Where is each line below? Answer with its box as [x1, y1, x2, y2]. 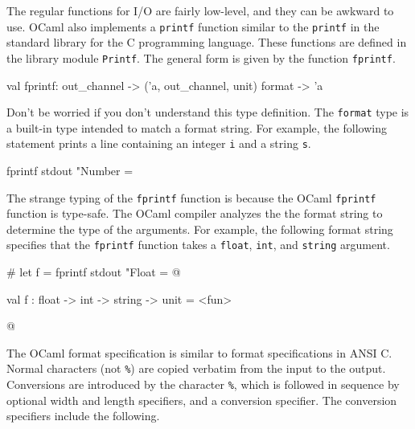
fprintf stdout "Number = [6, 162, 134, 178]
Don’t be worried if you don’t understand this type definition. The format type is [6, 104, 409, 121]
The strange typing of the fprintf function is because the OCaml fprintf [6, 189, 376, 206]
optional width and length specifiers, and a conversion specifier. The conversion [6, 391, 397, 408]
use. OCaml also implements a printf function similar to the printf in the [6, 18, 380, 35]
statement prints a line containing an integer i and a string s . [6, 135, 311, 152]
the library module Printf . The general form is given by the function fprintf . [6, 49, 396, 66]
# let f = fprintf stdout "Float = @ [6, 264, 181, 280]
